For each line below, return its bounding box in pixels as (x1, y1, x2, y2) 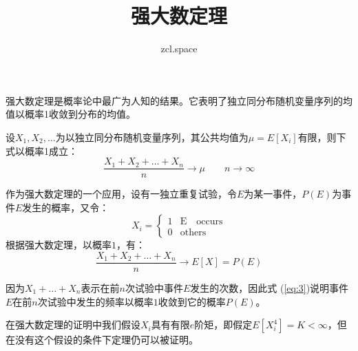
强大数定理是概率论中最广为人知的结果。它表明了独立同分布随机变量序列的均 (6, 93, 352, 107)
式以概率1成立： (6, 143, 78, 158)
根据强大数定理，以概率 (6, 237, 112, 252)
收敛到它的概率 (158, 294, 226, 308)
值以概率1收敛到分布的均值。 (6, 107, 136, 121)
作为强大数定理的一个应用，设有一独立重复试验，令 (6, 187, 237, 201)
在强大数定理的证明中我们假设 (6, 317, 140, 332)
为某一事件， (244, 187, 302, 201)
